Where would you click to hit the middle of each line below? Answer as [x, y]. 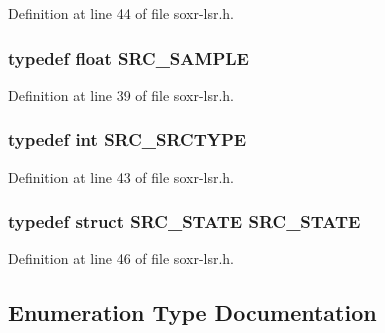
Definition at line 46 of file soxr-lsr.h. [121, 258]
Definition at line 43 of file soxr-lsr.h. [121, 176]
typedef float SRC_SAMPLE [128, 57]
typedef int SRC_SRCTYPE [127, 139]
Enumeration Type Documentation [192, 312]
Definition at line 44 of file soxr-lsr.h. [121, 13]
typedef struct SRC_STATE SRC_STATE [184, 221]
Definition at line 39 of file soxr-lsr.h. [121, 94]
